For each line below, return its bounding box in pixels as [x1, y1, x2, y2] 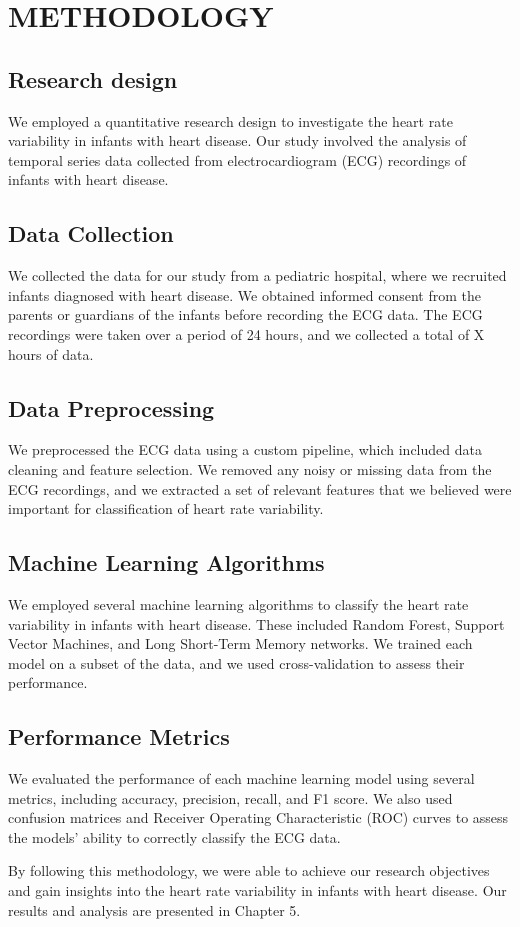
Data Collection [8, 218, 174, 249]
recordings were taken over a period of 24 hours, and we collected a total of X [8, 323, 485, 344]
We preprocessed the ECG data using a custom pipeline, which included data [8, 439, 482, 460]
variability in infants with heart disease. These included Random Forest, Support [8, 613, 505, 634]
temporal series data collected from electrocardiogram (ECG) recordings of [8, 149, 467, 170]
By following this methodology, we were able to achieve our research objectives [8, 860, 490, 881]
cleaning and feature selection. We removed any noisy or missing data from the [8, 458, 492, 479]
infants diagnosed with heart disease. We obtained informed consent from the [8, 284, 482, 305]
